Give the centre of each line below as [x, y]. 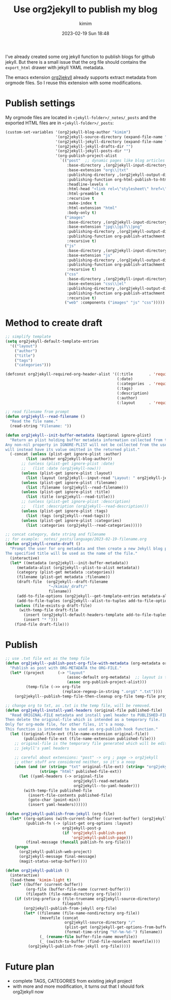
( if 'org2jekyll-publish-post [94, 833]
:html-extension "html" [92, 208]
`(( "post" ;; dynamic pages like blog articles [112, 161]
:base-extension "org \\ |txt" [98, 170]
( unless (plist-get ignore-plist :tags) [65, 511]
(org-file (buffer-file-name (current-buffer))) [78, 889]
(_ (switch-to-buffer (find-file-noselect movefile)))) [100, 941]
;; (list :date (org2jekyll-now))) [61, 469]
